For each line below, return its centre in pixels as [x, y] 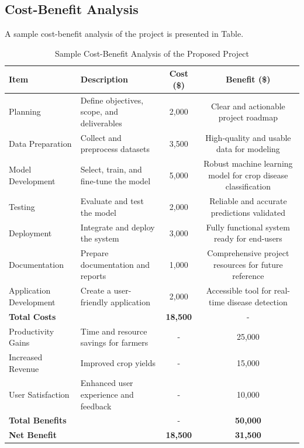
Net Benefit [33, 435]
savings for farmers [114, 342]
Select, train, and [111, 169]
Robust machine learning [248, 163]
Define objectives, [112, 100]
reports [93, 276]
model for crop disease [248, 175]
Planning [25, 111]
